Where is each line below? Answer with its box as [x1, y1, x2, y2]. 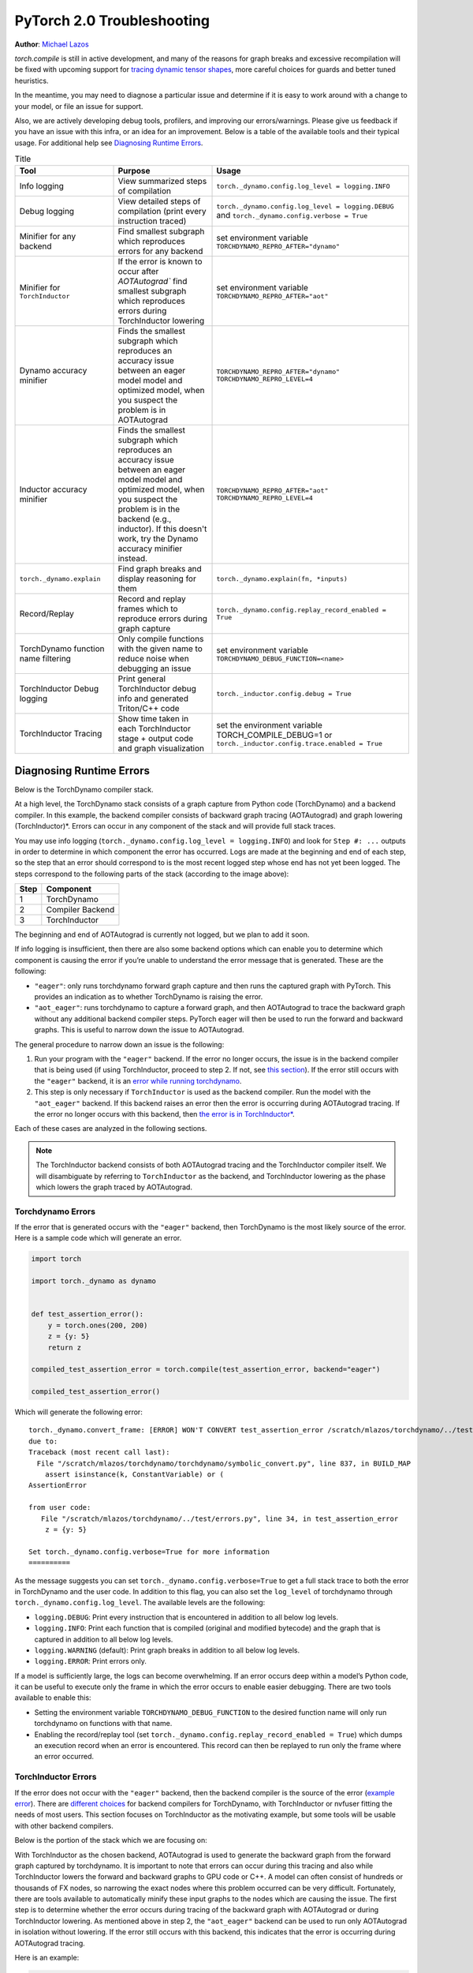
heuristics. [14, 76, 49, 85]
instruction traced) [117, 215, 187, 227]
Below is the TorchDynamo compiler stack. [14, 784, 154, 794]
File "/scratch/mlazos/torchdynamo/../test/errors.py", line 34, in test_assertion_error [40, 1514, 399, 1523]
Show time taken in [117, 713, 189, 724]
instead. [117, 553, 148, 564]
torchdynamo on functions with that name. [34, 1719, 173, 1728]
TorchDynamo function [19, 643, 105, 654]
